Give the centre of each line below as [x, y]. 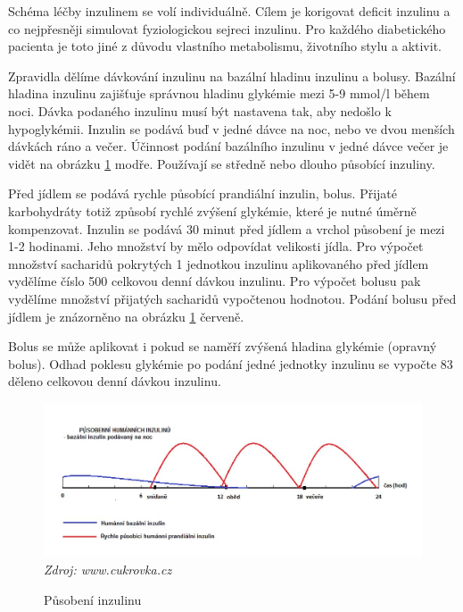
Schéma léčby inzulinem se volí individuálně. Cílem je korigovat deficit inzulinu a [229, 11]
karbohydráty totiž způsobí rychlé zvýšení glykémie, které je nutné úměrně [212, 210]
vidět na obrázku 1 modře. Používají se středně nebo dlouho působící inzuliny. [222, 163]
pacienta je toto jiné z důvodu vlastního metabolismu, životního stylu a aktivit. [225, 46]
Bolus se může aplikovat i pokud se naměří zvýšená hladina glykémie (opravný [223, 346]
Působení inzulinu [93, 599]
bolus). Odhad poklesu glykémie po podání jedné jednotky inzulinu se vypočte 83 [231, 363]
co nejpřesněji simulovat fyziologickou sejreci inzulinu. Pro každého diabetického [227, 28]
